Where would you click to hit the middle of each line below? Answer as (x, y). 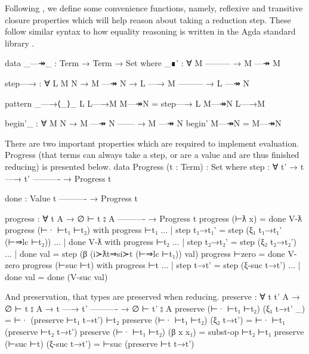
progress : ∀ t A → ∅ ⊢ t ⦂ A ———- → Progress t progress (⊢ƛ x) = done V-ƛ (153, 218)
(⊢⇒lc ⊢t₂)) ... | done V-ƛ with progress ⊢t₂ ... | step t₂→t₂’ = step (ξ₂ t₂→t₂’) (151, 241)
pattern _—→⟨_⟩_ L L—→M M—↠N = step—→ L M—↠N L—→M (135, 103)
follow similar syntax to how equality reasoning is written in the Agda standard (150, 31)
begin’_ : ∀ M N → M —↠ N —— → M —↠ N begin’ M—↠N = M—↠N (143, 123)
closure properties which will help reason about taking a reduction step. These (148, 19)
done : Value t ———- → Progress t (71, 198)
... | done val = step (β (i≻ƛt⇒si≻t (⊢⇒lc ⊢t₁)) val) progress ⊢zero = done (145, 253)
